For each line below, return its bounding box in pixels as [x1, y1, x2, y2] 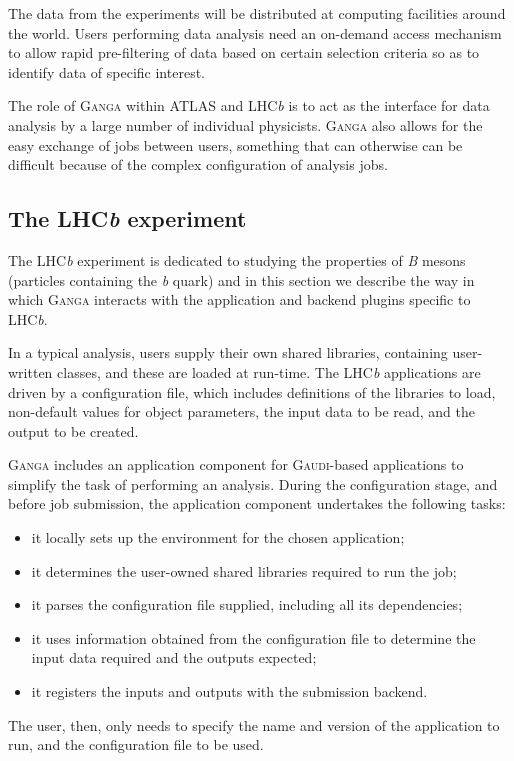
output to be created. [8, 420, 139, 441]
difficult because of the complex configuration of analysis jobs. [8, 154, 388, 175]
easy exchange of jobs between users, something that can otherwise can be [8, 134, 463, 155]
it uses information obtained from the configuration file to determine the [31, 627, 476, 648]
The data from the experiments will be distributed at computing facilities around [8, 3, 506, 23]
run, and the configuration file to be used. [8, 734, 264, 755]
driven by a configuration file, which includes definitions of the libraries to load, [8, 381, 496, 402]
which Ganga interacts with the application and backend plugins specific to [8, 289, 471, 310]
